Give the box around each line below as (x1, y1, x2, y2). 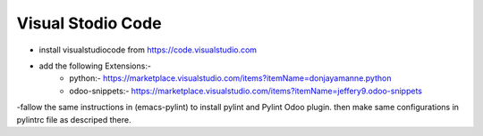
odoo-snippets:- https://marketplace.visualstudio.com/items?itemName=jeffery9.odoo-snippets (69, 85, 422, 96)
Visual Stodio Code (16, 13, 162, 33)
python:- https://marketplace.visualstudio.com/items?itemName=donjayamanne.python (69, 73, 392, 84)
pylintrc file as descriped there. (16, 114, 131, 124)
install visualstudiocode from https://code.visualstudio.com (38, 44, 258, 55)
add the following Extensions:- (38, 60, 152, 71)
